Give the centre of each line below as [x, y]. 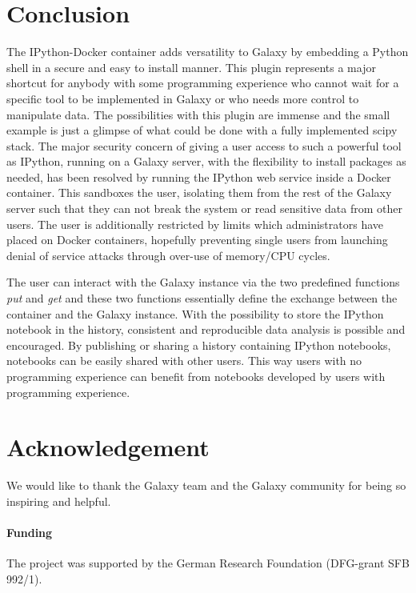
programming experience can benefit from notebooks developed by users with [196, 376]
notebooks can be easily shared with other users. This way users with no [184, 361]
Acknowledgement [108, 447]
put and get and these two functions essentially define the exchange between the [202, 298]
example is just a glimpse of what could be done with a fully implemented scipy [202, 130]
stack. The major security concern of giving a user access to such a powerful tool [204, 145]
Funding [30, 533]
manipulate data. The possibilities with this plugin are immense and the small [198, 114]
